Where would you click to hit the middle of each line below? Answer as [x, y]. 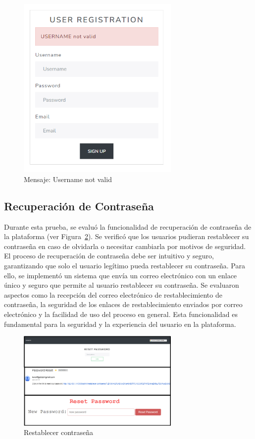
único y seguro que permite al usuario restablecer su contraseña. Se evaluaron [122, 285]
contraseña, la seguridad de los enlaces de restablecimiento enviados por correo [123, 304]
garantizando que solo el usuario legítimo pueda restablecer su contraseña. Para [125, 266]
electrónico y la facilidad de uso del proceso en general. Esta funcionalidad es [121, 314]
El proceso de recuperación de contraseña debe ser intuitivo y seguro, [109, 256]
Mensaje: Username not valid [68, 179]
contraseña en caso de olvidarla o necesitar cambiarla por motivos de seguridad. [125, 246]
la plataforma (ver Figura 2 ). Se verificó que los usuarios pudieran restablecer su [127, 236]
